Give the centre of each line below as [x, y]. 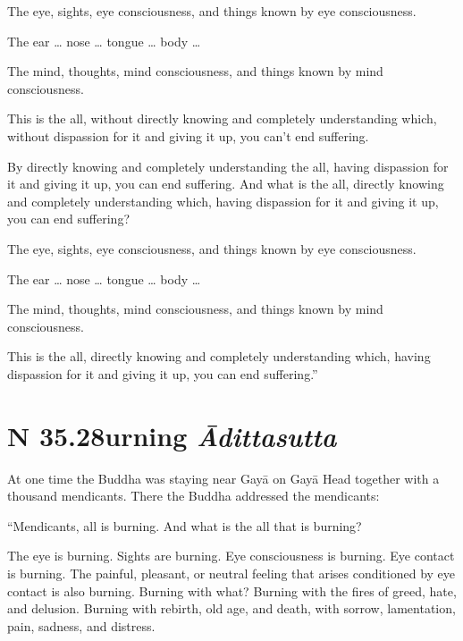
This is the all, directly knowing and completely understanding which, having [219, 356]
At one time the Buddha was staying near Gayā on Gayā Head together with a [223, 478]
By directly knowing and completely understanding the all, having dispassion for [228, 166]
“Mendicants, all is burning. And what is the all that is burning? [185, 525]
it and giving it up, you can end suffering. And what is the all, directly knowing [226, 184]
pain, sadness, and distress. [81, 625]
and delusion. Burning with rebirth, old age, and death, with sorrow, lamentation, [231, 608]
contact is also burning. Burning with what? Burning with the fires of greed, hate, [232, 590]
